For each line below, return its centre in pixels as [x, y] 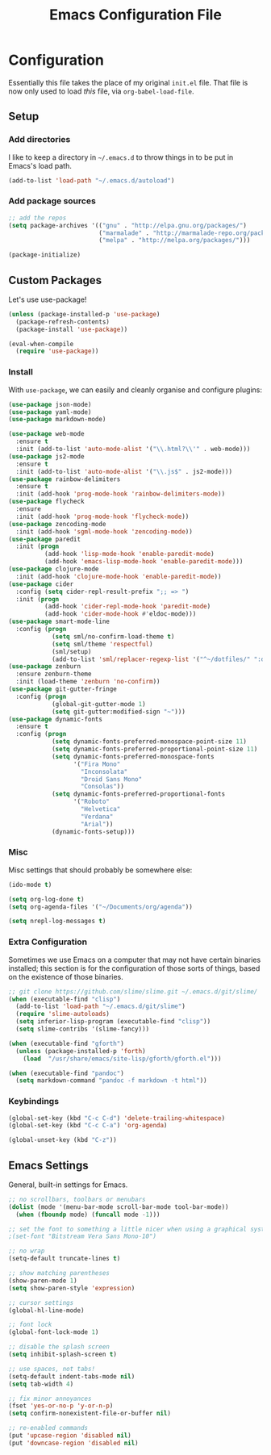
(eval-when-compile [41, 344]
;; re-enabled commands [48, 1428]
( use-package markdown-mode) [57, 420]
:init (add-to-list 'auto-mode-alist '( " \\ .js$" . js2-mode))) [124, 471]
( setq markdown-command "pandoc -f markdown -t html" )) [111, 1081]
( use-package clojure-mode [54, 569]
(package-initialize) [45, 255]
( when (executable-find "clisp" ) [65, 999]
